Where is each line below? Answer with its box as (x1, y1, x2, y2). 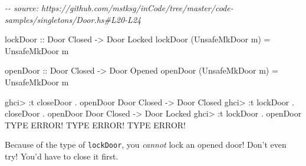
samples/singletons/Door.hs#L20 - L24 (5, 13, 142, 25)
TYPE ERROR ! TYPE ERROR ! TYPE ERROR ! (5, 118, 186, 131)
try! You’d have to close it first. (5, 150, 119, 162)
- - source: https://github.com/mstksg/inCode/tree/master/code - (5, 2, 233, 14)
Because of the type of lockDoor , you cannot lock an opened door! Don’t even (5, 138, 287, 151)
